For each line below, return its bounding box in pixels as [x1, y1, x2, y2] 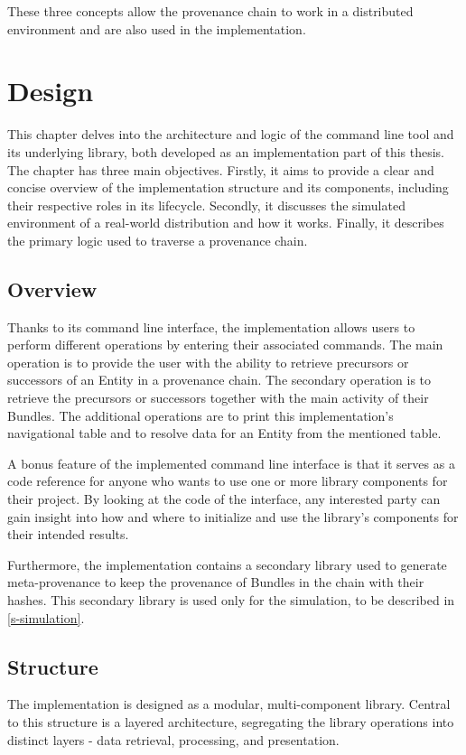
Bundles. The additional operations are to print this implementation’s [7, 405, 394, 424]
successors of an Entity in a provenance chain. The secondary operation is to [7, 370, 432, 389]
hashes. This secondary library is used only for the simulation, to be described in [7, 590, 455, 609]
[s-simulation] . [7, 608, 85, 627]
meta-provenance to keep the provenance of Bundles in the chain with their [7, 573, 424, 592]
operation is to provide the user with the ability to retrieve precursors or [7, 352, 409, 371]
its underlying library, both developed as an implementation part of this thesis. [7, 142, 444, 161]
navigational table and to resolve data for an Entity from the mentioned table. [7, 424, 442, 443]
